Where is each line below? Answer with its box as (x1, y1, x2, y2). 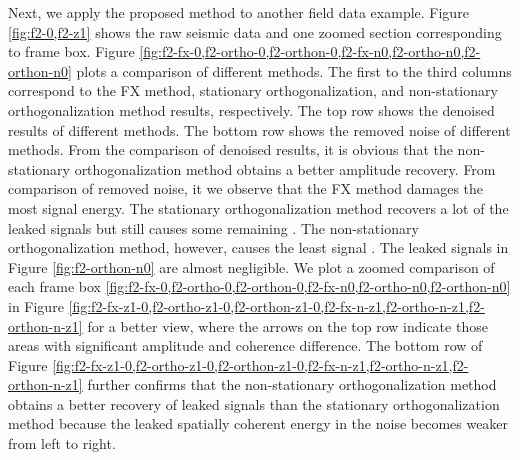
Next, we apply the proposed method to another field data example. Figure (8, 2, 469, 22)
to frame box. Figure (8, 41, 135, 62)
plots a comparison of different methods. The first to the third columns (76, 60, 512, 81)
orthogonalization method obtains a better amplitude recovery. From (74, 158, 496, 179)
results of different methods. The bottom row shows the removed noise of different (8, 119, 511, 140)
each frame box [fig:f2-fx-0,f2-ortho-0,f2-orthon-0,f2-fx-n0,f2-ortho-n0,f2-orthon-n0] (8, 276, 511, 297)
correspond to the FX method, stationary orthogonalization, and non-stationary (8, 80, 498, 101)
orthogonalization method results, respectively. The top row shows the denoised (8, 99, 495, 120)
